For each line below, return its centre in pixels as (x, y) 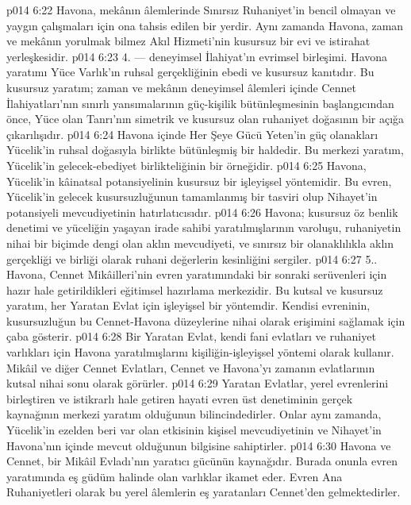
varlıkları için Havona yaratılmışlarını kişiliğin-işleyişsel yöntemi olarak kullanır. (200, 352)
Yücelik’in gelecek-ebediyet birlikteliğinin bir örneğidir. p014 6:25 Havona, (186, 165)
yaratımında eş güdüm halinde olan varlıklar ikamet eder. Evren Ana (175, 476)
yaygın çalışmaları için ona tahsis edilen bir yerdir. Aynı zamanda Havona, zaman (205, 25)
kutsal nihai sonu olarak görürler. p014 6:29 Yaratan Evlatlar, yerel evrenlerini (198, 383)
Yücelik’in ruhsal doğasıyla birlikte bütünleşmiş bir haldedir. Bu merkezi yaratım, (205, 150)
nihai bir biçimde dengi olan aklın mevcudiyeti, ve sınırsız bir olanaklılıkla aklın (200, 243)
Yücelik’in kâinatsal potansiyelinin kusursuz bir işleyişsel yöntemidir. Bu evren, (199, 181)
